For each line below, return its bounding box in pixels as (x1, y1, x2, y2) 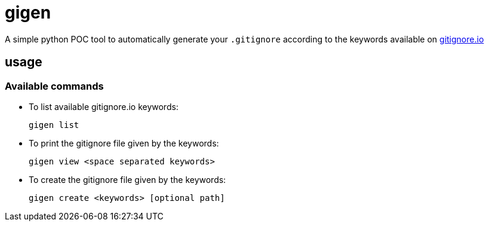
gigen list (29, 120, 79, 130)
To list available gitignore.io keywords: (29, 101, 179, 112)
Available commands (5, 80, 104, 92)
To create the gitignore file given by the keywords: (29, 174, 226, 185)
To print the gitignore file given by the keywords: (29, 138, 219, 148)
